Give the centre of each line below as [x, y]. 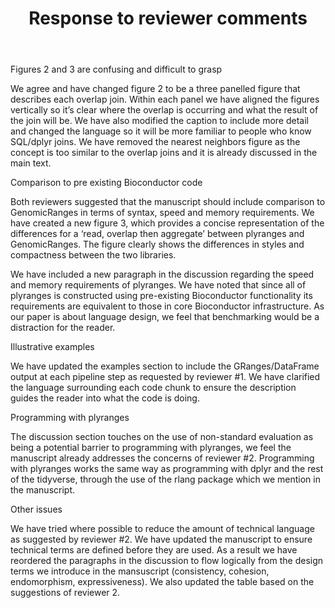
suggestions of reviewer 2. [65, 593]
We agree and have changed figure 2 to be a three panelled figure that [155, 89]
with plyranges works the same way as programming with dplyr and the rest [167, 469]
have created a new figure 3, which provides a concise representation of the [167, 223]
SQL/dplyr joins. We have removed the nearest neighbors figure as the [155, 142]
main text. [31, 163]
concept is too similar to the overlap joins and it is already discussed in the [164, 153]
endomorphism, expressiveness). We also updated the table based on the [162, 582]
